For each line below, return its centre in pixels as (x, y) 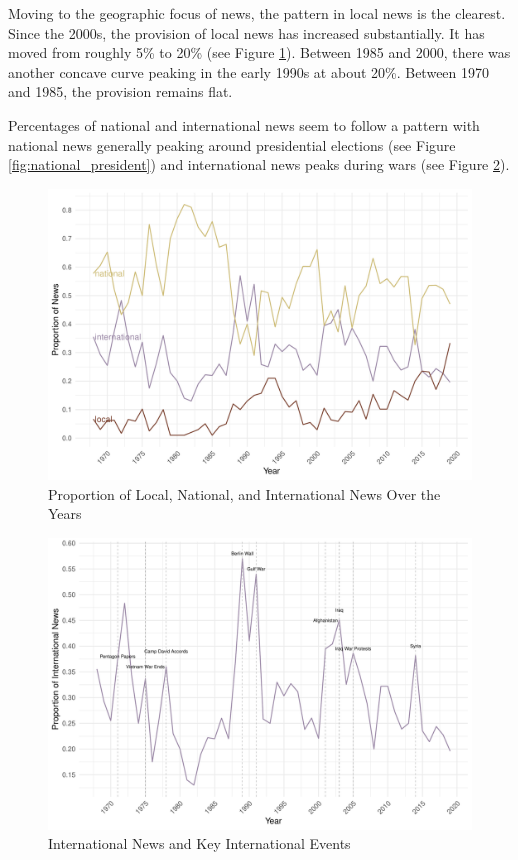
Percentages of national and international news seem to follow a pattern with (244, 124)
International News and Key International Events (199, 843)
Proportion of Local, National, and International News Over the (244, 493)
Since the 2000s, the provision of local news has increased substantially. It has (246, 32)
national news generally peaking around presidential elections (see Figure (232, 144)
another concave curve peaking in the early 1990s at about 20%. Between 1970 (249, 71)
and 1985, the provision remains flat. (120, 91)
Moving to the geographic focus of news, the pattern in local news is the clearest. (257, 13)
